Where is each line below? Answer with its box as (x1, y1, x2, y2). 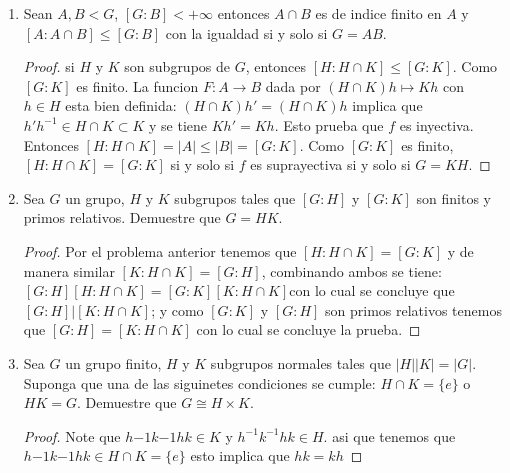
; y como (151, 299, 204, 320)
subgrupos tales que (174, 187, 296, 208)
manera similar (23, 260, 115, 281)
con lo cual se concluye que (289, 280, 455, 301)
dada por (265, 75, 321, 96)
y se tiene (149, 114, 208, 135)
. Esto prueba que (274, 114, 384, 135)
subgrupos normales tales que (210, 352, 391, 373)
